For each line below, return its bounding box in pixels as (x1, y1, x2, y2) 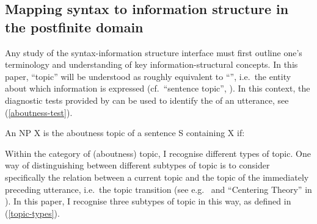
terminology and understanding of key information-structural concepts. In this (5, 58, 298, 71)
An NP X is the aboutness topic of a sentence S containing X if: (5, 126, 245, 139)
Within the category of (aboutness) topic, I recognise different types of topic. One (5, 146, 311, 159)
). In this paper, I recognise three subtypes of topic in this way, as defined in (5, 195, 291, 208)
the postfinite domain (5, 17, 144, 36)
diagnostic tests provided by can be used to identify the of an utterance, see (5, 93, 289, 106)
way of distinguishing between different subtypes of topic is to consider (5, 159, 270, 172)
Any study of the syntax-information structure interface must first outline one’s (5, 46, 302, 59)
